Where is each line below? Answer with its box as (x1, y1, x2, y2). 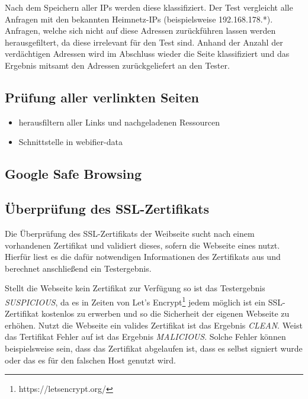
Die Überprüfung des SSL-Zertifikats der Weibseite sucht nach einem (5, 227, 255, 239)
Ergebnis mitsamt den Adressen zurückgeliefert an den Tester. (5, 59, 230, 71)
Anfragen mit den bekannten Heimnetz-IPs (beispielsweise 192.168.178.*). (5, 12, 273, 25)
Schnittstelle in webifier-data (18, 136, 123, 148)
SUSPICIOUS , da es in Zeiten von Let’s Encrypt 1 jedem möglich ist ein (5, 294, 266, 308)
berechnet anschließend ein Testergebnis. (5, 262, 152, 274)
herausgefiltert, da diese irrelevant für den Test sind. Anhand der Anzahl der (5, 36, 283, 48)
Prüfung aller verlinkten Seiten (5, 88, 200, 106)
